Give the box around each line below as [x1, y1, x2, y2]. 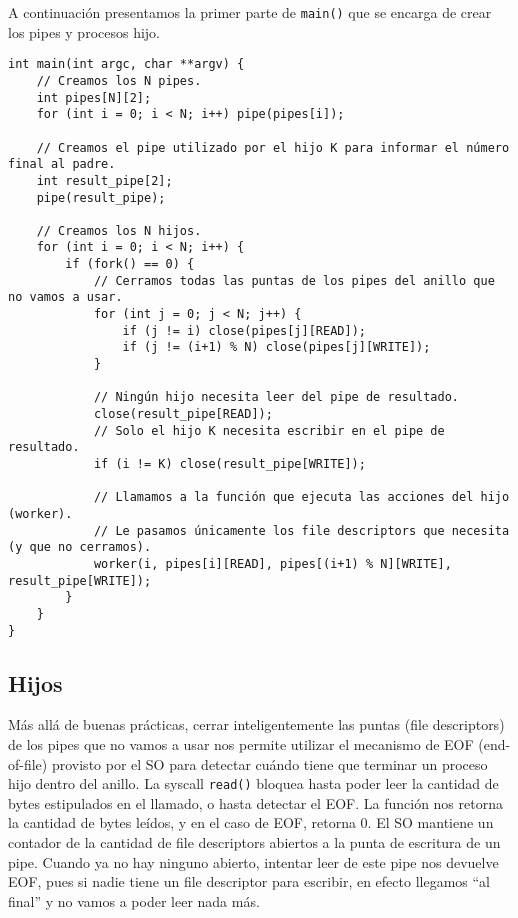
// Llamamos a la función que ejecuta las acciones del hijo [93, 490, 510, 505]
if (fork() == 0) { [65, 257, 195, 272]
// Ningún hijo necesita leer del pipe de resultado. [93, 390, 460, 405]
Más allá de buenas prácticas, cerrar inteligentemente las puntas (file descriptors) [8, 714, 505, 735]
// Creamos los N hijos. [36, 223, 202, 238]
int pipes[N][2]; [36, 90, 152, 105]
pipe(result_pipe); [36, 190, 166, 205]
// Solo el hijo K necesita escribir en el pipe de [93, 423, 445, 438]
